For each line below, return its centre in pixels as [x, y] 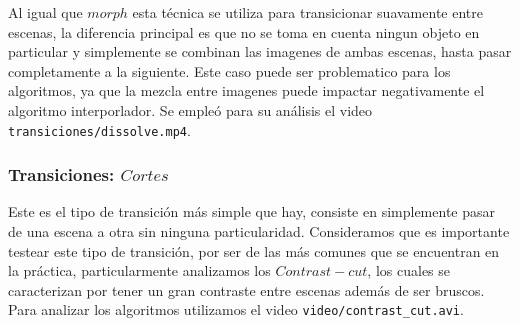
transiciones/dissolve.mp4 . [99, 129]
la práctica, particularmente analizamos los [139, 270]
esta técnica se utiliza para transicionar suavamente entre [307, 12]
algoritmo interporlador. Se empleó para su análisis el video [190, 109]
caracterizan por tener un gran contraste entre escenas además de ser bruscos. [246, 289]
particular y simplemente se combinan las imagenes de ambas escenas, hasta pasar [260, 51]
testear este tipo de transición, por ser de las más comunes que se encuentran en [254, 250]
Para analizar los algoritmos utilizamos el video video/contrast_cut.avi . [236, 309]
